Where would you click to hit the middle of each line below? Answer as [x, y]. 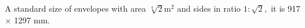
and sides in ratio [209, 8]
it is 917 [285, 8]
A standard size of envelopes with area [75, 8]
